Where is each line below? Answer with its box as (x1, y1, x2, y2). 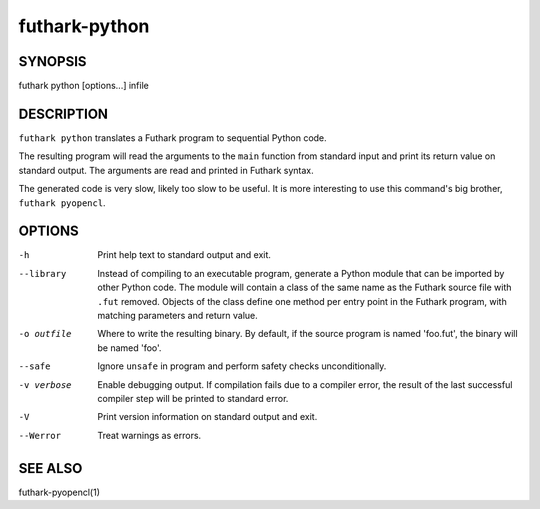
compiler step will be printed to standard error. (97, 392, 289, 404)
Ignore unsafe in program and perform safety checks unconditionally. (97, 360, 387, 372)
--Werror (18, 430, 62, 441)
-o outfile (18, 328, 72, 340)
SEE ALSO (18, 460, 83, 477)
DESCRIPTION (18, 105, 109, 122)
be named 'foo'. (97, 341, 162, 354)
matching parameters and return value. (97, 310, 259, 321)
